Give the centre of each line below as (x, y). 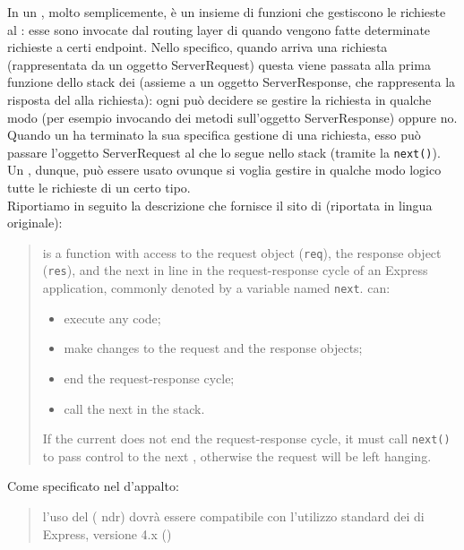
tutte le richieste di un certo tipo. (99, 187)
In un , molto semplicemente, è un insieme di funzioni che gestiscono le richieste (227, 12)
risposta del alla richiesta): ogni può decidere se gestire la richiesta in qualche (219, 99)
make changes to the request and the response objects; (213, 348)
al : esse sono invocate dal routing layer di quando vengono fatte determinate (219, 29)
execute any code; (112, 318)
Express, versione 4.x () (107, 533)
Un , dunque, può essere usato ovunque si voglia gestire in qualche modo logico (224, 170)
